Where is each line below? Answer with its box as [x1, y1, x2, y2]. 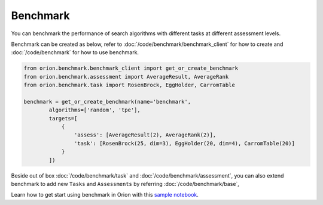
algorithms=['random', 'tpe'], [48, 107, 141, 113]
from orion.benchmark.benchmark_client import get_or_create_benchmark [23, 65, 239, 72]
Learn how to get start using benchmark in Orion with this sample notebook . [11, 191, 199, 198]
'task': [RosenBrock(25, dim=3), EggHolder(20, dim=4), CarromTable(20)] [74, 140, 295, 147]
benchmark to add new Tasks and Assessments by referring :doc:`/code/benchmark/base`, [11, 180, 239, 187]
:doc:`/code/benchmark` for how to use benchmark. [11, 49, 139, 56]
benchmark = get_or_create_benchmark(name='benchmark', [23, 98, 191, 105]
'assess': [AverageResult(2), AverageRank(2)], [74, 132, 217, 138]
